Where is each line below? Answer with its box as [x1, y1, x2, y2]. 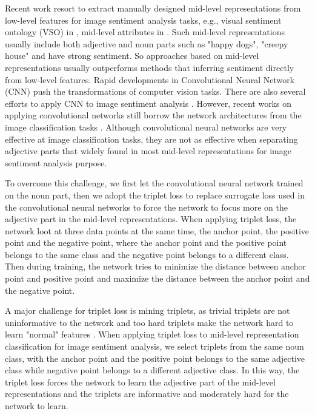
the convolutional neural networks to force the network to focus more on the [5, 200, 288, 213]
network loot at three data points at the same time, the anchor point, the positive [5, 224, 309, 237]
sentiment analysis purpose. [5, 156, 107, 169]
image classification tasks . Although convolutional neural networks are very [5, 120, 287, 133]
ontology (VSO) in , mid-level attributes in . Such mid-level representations [5, 25, 285, 38]
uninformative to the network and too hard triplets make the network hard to [5, 316, 294, 328]
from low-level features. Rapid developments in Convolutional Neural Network [5, 73, 295, 86]
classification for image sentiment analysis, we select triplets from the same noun [5, 340, 304, 353]
